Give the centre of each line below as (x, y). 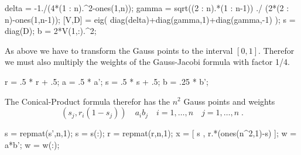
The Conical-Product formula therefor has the (88, 101)
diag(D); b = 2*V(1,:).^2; (51, 31)
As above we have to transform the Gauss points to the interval (119, 50)
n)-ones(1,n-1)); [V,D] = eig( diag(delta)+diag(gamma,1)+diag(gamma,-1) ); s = (150, 19)
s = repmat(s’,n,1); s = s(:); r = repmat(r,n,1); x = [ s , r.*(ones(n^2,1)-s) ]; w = (151, 133)
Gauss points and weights (229, 101)
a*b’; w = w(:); (32, 144)
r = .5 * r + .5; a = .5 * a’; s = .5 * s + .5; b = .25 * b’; (107, 81)
